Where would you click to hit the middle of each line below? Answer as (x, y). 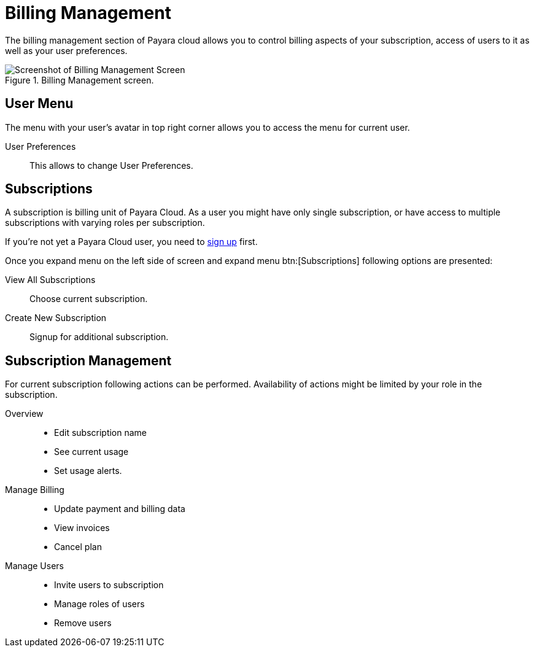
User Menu (39, 104)
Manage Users (34, 566)
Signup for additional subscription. (99, 337)
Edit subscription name (101, 433)
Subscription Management (88, 360)
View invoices (82, 528)
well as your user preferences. (66, 50)
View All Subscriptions (50, 280)
